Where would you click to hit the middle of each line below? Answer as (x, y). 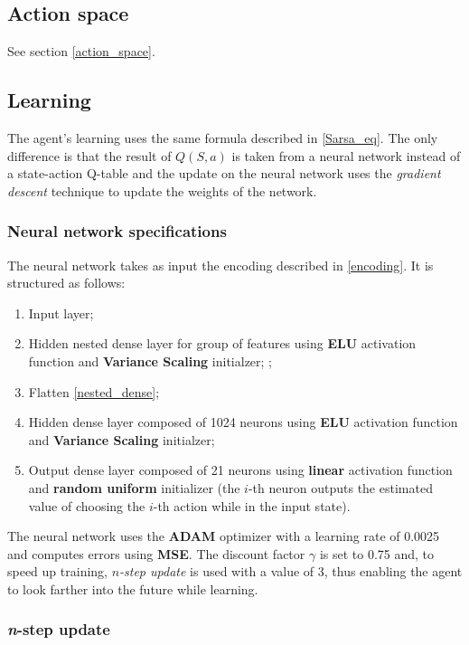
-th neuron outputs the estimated (340, 487)
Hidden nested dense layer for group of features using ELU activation (222, 343)
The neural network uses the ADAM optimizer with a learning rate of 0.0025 (224, 536)
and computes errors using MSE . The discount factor (156, 553)
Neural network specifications (117, 231)
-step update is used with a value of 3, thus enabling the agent (291, 571)
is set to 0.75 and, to (377, 553)
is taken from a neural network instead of (346, 155)
